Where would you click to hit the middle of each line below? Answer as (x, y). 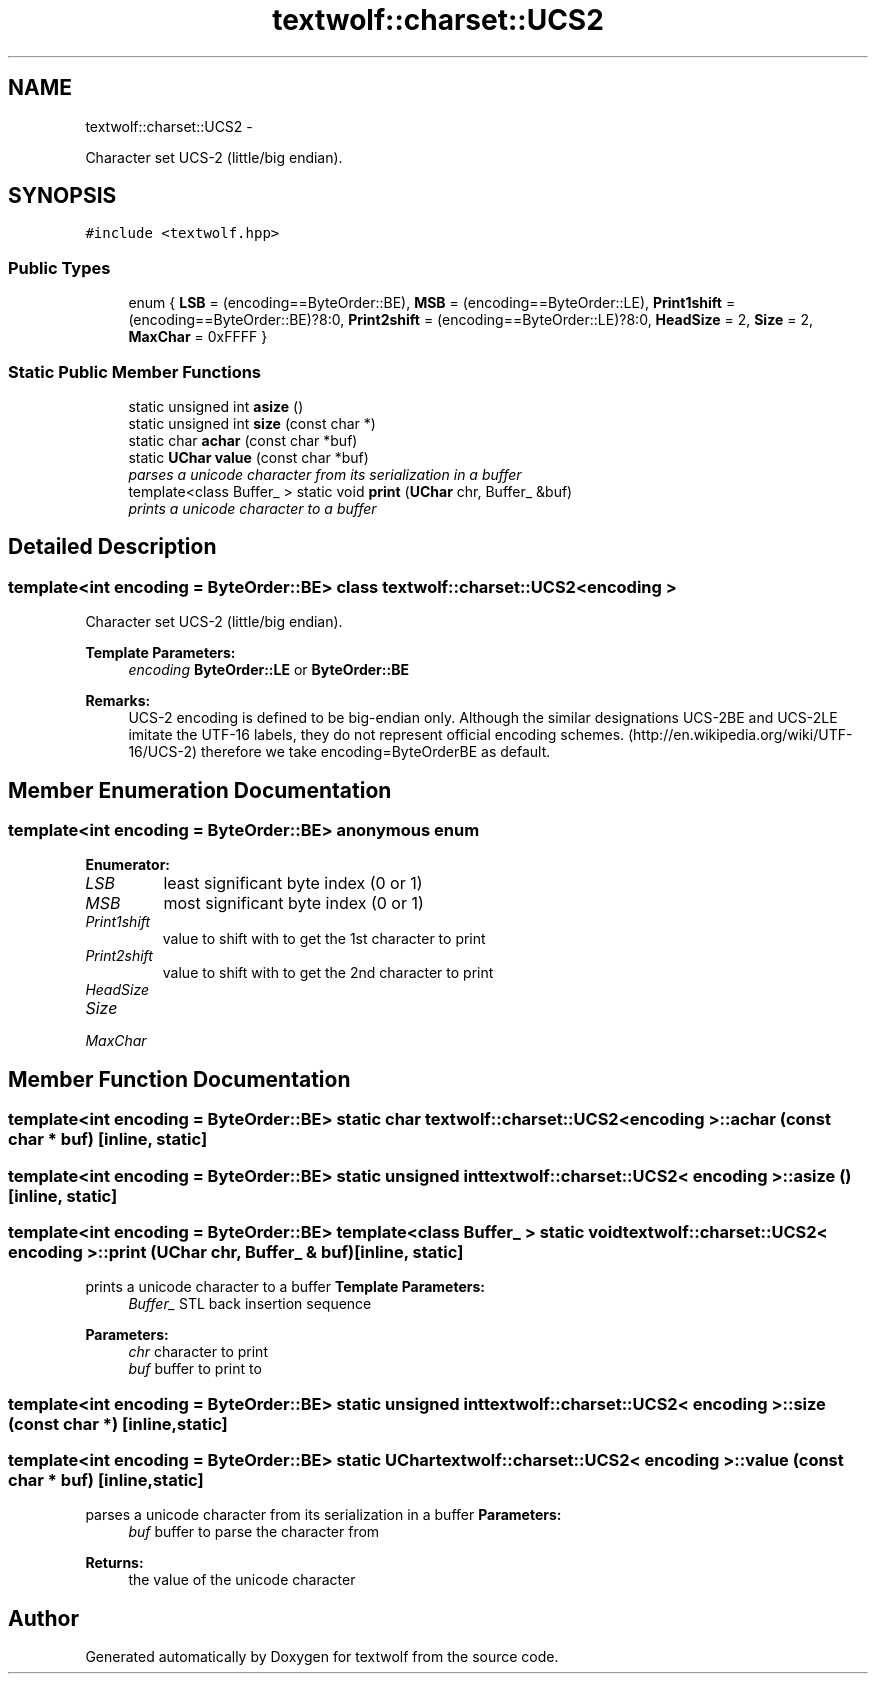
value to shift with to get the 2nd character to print (328, 973)
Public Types (59, 267)
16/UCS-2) (163, 752)
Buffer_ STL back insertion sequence (250, 1304)
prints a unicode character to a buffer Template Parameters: (285, 1287)
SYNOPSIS (62, 196)
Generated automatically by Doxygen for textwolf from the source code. (322, 1657)
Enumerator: (128, 865)
